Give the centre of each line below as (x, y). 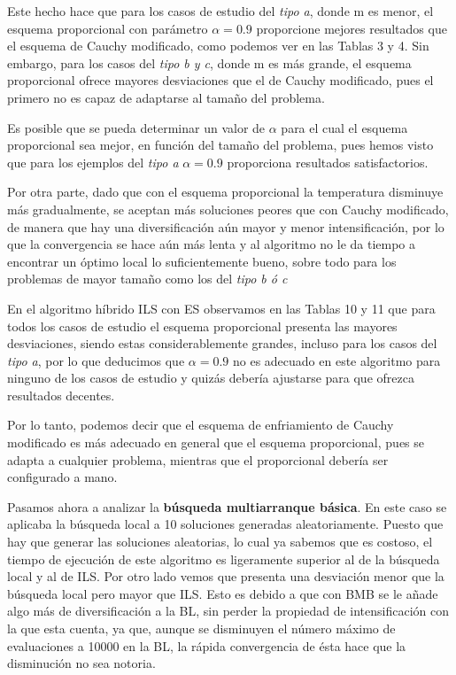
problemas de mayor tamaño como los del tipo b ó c (147, 279)
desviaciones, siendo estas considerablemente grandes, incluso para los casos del (222, 343)
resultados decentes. (61, 395)
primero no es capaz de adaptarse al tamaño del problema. (166, 97)
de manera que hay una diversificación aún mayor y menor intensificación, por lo (226, 226)
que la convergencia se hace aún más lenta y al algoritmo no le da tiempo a (212, 244)
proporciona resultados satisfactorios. (328, 162)
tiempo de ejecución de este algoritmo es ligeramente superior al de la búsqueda (224, 559)
